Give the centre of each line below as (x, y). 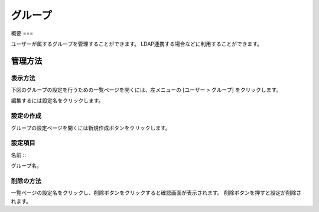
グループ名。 (27, 166)
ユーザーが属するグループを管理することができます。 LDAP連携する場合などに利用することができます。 (137, 44)
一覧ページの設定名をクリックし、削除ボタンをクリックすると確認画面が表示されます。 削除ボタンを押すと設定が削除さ (156, 193)
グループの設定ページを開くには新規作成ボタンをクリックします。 (91, 128)
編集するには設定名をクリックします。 (57, 101)
